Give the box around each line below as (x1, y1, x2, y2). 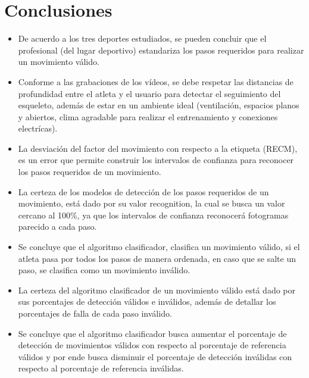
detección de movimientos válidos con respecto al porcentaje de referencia (18, 339, 286, 351)
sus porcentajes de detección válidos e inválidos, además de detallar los (18, 295, 276, 308)
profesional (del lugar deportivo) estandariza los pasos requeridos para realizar (18, 43, 304, 56)
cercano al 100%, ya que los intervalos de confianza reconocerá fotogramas (18, 208, 289, 221)
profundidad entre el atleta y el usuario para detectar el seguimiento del (18, 87, 281, 99)
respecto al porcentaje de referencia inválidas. (18, 362, 184, 374)
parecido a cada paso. (18, 220, 97, 233)
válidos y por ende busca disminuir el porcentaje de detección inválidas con (18, 350, 292, 363)
